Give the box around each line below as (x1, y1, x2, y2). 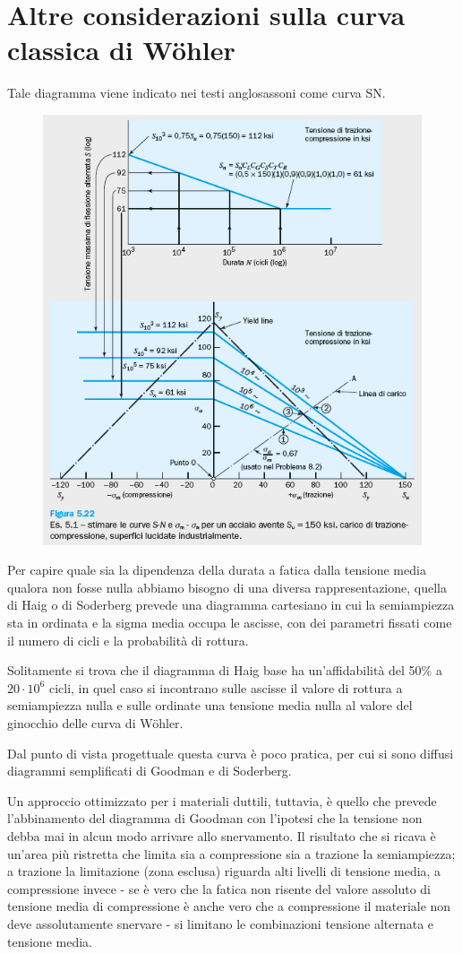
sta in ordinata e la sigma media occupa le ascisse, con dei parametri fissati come (7, 613, 452, 632)
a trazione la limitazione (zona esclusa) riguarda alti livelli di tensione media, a (7, 862, 441, 880)
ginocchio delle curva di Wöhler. (7, 714, 184, 733)
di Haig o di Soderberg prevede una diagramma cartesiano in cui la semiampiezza (7, 595, 455, 614)
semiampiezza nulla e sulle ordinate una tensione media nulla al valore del (7, 696, 413, 715)
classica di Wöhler (7, 31, 235, 68)
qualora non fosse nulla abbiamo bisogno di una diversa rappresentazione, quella (7, 577, 447, 596)
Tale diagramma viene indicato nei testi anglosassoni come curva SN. (7, 83, 386, 102)
